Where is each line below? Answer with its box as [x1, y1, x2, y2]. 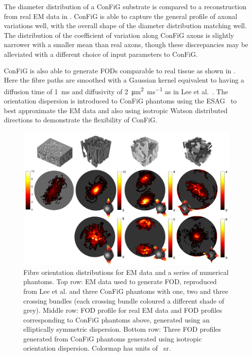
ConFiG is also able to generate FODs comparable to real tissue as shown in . [4, 65, 235, 75]
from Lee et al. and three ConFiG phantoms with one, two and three [23, 286, 228, 296]
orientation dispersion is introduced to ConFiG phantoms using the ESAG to [4, 96, 237, 105]
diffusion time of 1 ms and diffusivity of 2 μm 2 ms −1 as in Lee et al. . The [4, 85, 228, 96]
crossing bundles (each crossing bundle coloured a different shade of [23, 295, 224, 305]
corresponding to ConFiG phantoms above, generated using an [23, 314, 210, 324]
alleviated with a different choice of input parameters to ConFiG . [4, 49, 198, 59]
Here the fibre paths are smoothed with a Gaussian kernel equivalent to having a [4, 75, 244, 85]
